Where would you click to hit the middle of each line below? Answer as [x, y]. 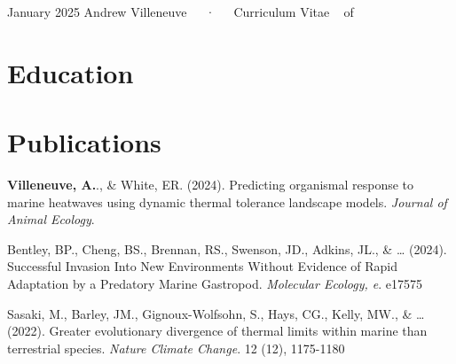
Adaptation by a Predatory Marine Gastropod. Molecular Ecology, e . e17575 [215, 284]
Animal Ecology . [51, 219]
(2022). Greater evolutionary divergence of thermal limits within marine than [217, 331]
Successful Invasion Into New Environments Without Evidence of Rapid [203, 266]
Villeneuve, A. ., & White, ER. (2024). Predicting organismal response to [211, 185]
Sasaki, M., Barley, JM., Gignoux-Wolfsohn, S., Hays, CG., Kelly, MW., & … [216, 313]
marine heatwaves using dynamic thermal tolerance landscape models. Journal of [227, 201]
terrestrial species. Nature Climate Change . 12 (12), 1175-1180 [176, 348]
